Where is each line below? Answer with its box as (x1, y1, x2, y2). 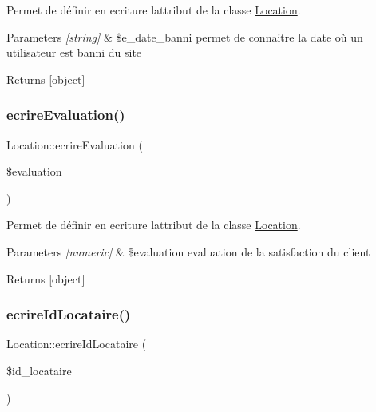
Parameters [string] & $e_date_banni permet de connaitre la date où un (6, 28, 363, 45)
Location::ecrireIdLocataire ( (6, 335, 147, 352)
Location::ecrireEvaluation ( (6, 136, 143, 153)
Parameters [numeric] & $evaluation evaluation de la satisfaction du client (6, 243, 370, 259)
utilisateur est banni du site (6, 44, 142, 61)
